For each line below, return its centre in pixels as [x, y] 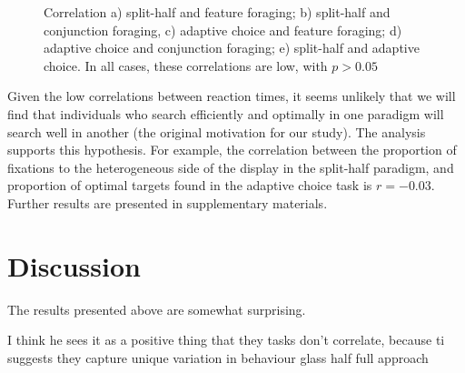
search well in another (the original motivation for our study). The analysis [217, 131]
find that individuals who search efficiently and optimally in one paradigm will [226, 113]
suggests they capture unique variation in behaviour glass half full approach [218, 357]
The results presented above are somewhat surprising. [157, 309]
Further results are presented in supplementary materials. [168, 202]
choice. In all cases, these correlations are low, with [186, 65]
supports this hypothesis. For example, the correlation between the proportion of [232, 150]
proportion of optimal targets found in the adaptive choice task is [190, 185]
